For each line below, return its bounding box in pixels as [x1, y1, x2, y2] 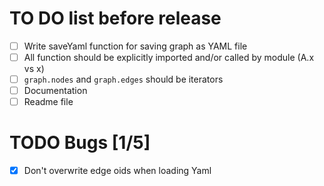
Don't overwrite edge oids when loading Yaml [23, 165, 212, 177]
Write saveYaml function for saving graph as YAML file [23, 40, 248, 52]
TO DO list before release [9, 7, 222, 30]
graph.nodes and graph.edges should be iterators [23, 73, 224, 86]
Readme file [23, 96, 74, 108]
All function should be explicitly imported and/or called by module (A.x [23, 52, 315, 63]
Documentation [23, 85, 88, 97]
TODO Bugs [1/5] [9, 132, 151, 154]
